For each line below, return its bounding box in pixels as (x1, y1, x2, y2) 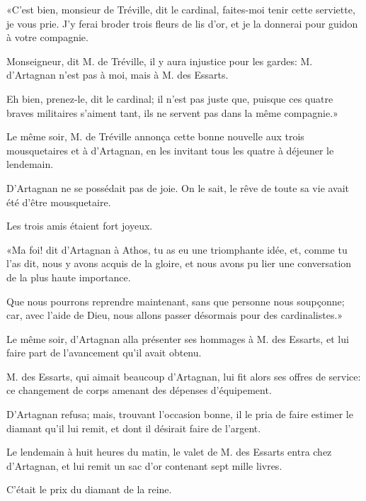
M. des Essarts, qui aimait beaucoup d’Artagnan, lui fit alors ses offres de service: (6, 368, 361, 383)
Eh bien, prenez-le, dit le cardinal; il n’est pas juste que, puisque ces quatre (6, 91, 333, 106)
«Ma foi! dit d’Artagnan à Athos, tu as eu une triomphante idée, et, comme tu (6, 242, 348, 257)
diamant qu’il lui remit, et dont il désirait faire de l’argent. (6, 420, 261, 435)
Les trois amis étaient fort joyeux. (6, 218, 153, 233)
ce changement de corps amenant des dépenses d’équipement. (6, 383, 272, 398)
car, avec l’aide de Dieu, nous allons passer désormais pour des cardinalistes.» (6, 308, 343, 322)
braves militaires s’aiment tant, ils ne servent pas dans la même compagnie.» (6, 105, 338, 120)
